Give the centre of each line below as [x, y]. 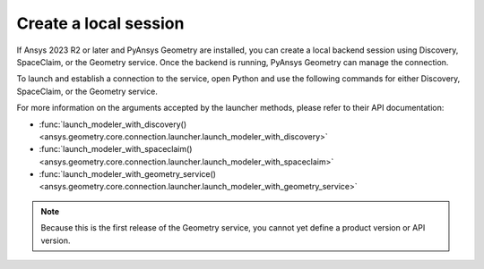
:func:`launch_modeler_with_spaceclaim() [116, 149]
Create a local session [100, 23]
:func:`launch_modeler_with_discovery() [113, 124]
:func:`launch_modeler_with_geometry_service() [128, 174]
